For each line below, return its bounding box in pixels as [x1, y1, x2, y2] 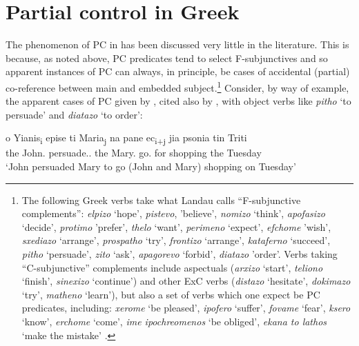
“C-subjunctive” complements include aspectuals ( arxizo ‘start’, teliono [21, 260, 323, 274]
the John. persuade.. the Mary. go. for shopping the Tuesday [6, 145, 262, 160]
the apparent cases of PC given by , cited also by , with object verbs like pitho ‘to [6, 94, 351, 108]
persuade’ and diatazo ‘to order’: [6, 107, 143, 121]
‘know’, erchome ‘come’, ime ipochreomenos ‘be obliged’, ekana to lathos [21, 314, 327, 328]
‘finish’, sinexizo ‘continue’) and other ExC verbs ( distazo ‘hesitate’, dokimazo [21, 274, 351, 288]
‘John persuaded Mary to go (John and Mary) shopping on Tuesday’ [6, 159, 296, 174]
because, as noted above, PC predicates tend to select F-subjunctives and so [6, 50, 328, 65]
